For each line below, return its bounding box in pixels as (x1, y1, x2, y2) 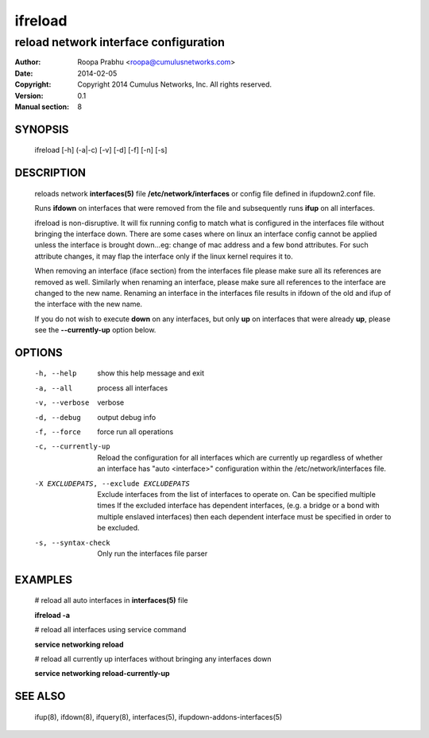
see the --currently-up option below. (34, 325, 157, 335)
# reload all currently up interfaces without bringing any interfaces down (34, 654, 272, 663)
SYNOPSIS (14, 122, 69, 136)
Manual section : (14, 102, 70, 111)
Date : (14, 68, 33, 78)
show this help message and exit (97, 368, 204, 378)
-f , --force (34, 428, 81, 437)
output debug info (97, 412, 157, 421)
